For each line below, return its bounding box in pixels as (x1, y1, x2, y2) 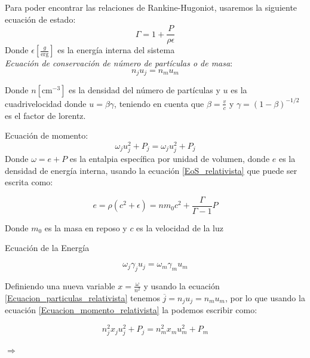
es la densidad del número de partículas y (69, 84, 220, 96)
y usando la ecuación (143, 279, 220, 292)
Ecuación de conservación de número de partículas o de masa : (5, 57, 233, 69)
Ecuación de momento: (5, 129, 88, 142)
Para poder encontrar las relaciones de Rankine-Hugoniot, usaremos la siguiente (5, 1, 297, 13)
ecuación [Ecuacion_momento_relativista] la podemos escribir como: (5, 304, 257, 316)
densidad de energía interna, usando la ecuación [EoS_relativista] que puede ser (5, 164, 297, 176)
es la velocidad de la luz (136, 221, 223, 234)
